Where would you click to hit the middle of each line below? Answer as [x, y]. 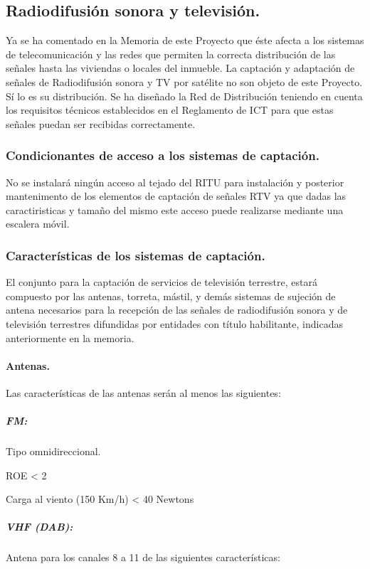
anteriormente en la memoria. [70, 337]
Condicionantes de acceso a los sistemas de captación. [163, 155]
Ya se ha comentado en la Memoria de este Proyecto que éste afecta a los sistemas [185, 40]
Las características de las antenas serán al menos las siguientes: [143, 392]
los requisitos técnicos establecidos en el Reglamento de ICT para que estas [170, 110]
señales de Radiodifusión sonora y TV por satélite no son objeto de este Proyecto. [184, 81]
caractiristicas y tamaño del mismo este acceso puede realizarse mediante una [175, 209]
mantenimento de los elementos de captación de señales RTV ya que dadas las [176, 196]
